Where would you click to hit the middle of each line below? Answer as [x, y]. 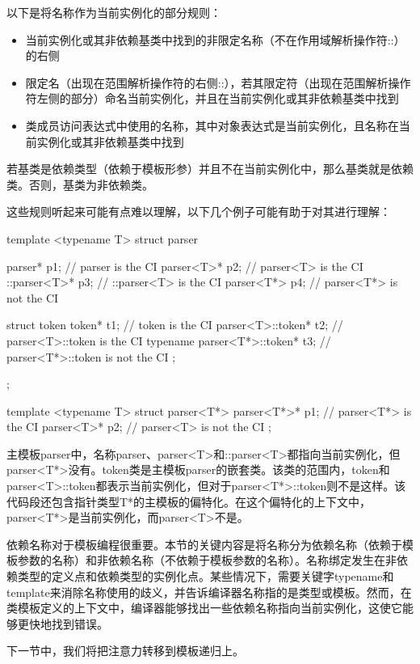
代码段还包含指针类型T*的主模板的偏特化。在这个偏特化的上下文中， [189, 501]
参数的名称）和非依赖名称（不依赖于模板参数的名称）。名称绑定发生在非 [207, 560]
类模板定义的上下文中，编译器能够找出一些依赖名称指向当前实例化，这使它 [204, 608]
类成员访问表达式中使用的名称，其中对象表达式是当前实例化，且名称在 [212, 125]
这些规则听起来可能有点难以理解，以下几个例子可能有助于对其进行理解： [199, 211]
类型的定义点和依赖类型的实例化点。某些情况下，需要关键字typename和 [206, 576]
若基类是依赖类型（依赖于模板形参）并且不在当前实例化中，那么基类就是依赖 [210, 169]
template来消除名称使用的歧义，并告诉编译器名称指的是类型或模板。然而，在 [209, 592]
